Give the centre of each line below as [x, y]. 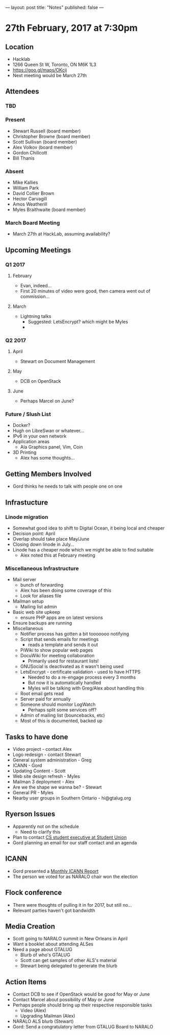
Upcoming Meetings [38, 250]
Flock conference [34, 893]
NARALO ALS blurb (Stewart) [43, 1021]
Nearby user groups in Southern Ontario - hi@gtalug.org [72, 798]
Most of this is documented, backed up [61, 721]
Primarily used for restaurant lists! [63, 661]
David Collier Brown [33, 193]
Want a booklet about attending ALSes [53, 944]
